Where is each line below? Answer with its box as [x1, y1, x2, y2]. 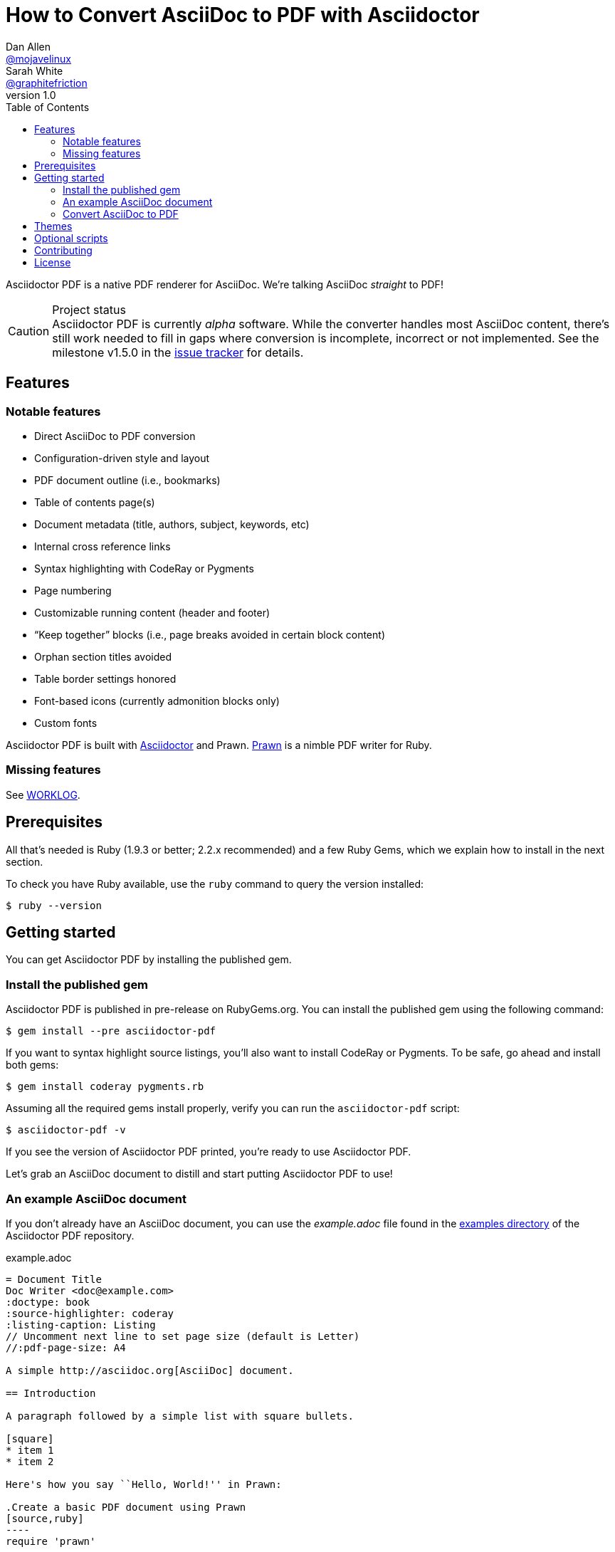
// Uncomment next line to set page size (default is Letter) [6, 1330, 360, 1342]
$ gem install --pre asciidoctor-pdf [6, 1025, 216, 1037]
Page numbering [34, 584, 112, 597]
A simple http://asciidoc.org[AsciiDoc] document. [6, 1364, 294, 1376]
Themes [34, 219, 73, 232]
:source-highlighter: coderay [6, 1307, 174, 1319]
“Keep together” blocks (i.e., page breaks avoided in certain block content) [34, 628, 385, 641]
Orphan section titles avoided [34, 650, 172, 663]
